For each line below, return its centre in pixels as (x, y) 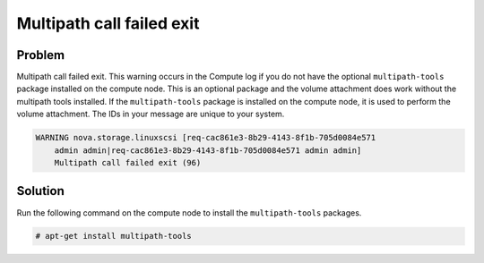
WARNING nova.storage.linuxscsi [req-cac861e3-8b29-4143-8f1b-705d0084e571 (206, 138)
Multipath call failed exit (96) (128, 162)
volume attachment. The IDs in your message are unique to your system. (151, 114)
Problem (41, 55)
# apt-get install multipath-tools (113, 236)
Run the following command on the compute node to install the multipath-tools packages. (189, 212)
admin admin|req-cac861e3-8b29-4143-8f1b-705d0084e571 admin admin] (208, 150)
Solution (40, 191)
